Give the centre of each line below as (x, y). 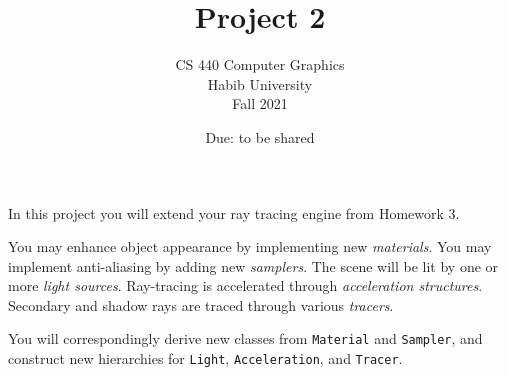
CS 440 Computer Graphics (260, 64)
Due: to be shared (260, 136)
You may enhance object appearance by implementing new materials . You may (250, 246)
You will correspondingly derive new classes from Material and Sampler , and (245, 338)
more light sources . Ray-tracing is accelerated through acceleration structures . (245, 285)
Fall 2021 (260, 103)
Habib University (260, 83)
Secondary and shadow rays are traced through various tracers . (201, 304)
